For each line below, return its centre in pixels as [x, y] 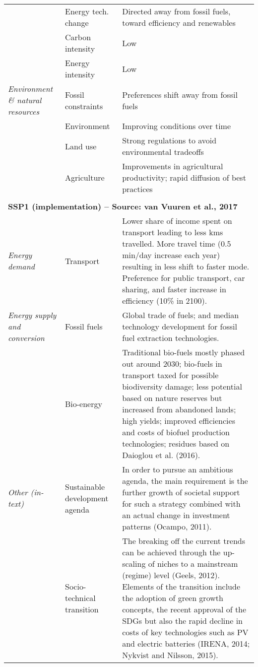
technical [80, 598]
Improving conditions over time [177, 126]
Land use [81, 146]
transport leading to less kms [173, 232]
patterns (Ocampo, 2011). [167, 526]
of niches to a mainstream [193, 564]
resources [24, 111]
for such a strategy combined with [181, 503]
